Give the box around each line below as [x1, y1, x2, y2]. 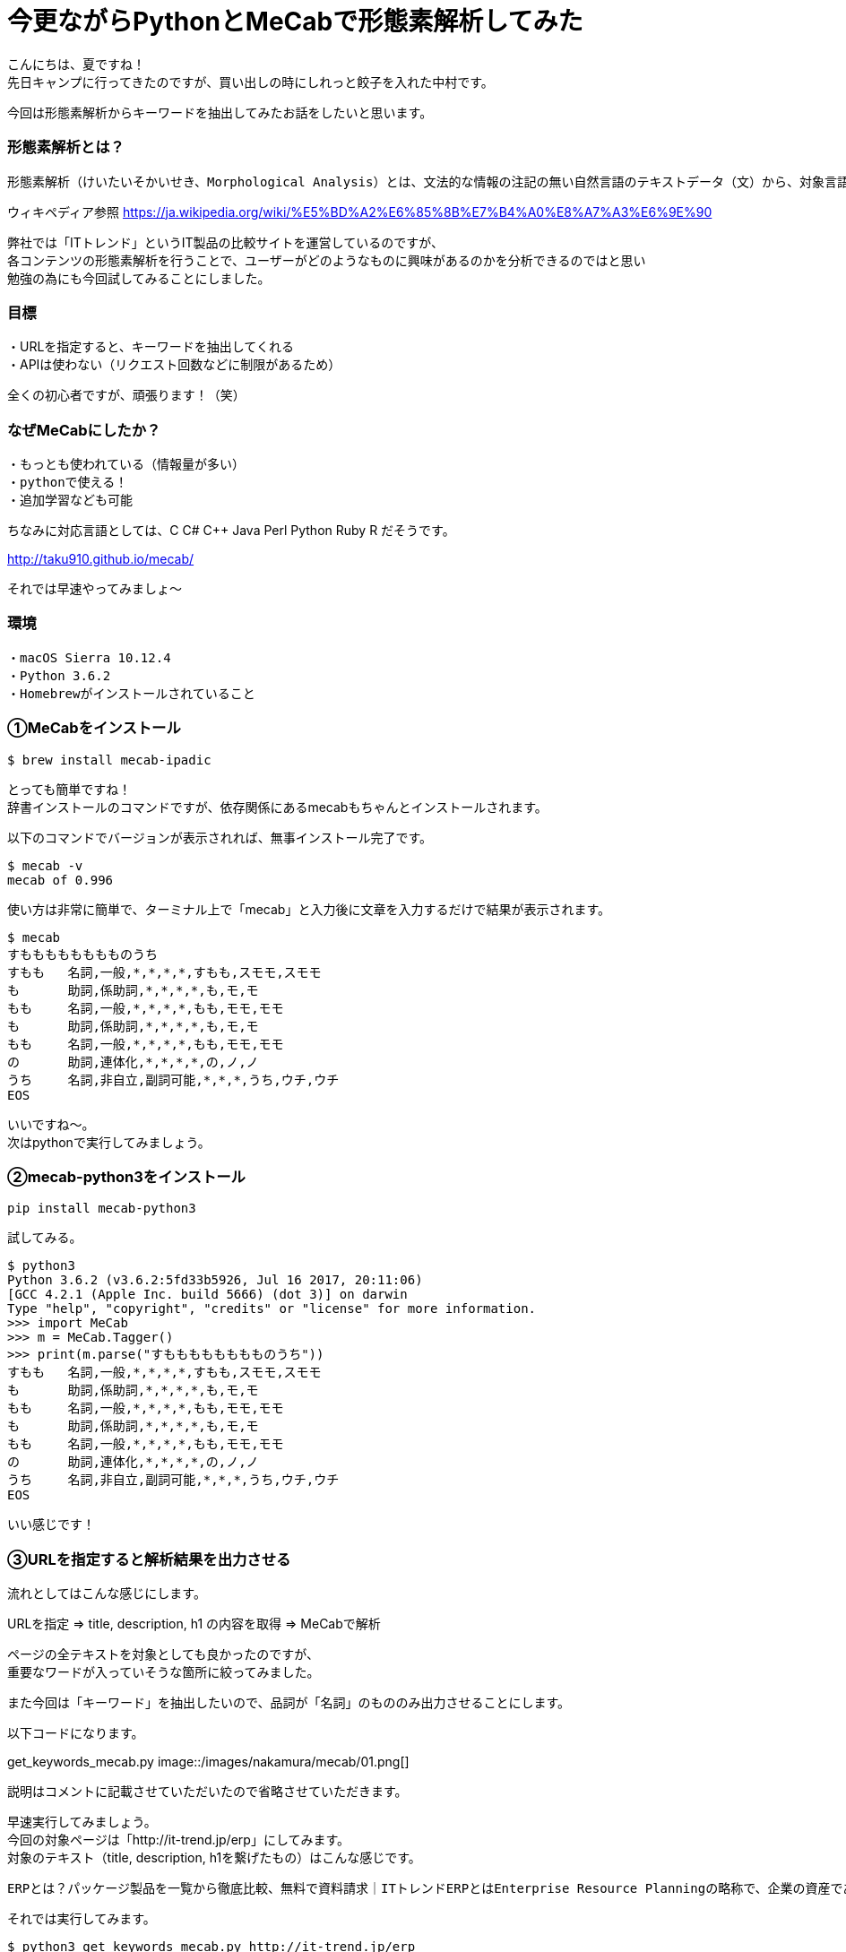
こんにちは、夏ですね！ [7, 56, 145, 72]
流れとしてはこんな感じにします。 [7, 1585, 206, 1601]
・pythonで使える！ [7, 475, 128, 489]
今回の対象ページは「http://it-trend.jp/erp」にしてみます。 [7, 1832, 350, 1847]
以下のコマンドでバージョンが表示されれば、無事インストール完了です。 [7, 829, 433, 845]
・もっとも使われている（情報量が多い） [7, 457, 245, 471]
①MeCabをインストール [7, 719, 181, 738]
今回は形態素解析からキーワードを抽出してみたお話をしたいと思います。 [7, 104, 433, 120]
